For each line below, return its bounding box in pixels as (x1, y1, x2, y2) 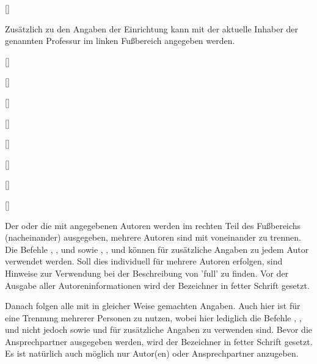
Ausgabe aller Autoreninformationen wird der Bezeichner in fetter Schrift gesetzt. (5, 278, 310, 291)
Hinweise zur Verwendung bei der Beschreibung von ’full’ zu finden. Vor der (5, 266, 289, 279)
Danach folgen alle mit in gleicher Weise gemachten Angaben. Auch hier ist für (5, 299, 301, 312)
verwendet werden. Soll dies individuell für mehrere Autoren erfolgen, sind (5, 255, 283, 268)
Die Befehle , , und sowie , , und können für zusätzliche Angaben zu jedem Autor (5, 242, 309, 255)
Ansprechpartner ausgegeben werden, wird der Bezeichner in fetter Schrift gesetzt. (5, 335, 313, 348)
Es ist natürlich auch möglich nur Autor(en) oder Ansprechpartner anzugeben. (5, 347, 299, 360)
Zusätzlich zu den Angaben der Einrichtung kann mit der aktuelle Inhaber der (5, 22, 299, 35)
